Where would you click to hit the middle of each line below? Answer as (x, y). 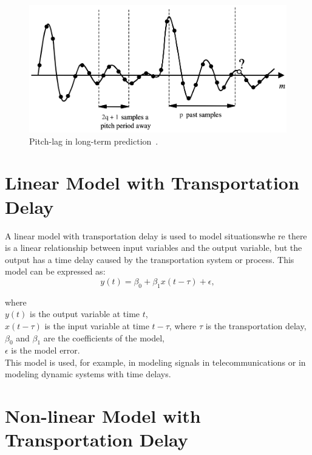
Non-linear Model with (103, 416)
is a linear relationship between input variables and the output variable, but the (154, 248)
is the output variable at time (85, 314)
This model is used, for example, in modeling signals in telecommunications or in (155, 362)
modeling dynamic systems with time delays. (88, 374)
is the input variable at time (97, 325)
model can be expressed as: (55, 271)
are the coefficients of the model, (104, 337)
